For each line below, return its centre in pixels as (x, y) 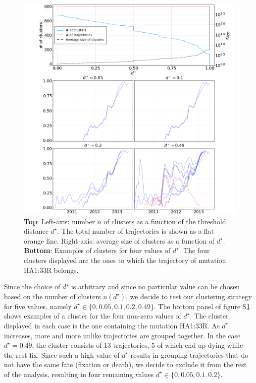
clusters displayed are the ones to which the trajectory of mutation (125, 260)
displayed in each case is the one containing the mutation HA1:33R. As (112, 325)
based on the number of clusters (52, 296)
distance (36, 231)
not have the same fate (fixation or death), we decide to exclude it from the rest (126, 364)
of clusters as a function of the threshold (165, 221)
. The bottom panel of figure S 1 (202, 306)
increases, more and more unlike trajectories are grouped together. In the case (122, 335)
